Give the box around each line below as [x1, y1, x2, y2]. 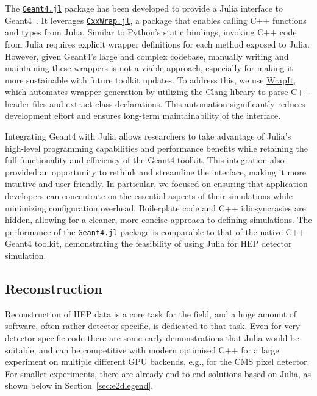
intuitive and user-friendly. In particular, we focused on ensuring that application [5, 177, 308, 190]
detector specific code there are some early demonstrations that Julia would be [5, 331, 299, 344]
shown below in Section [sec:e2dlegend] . [5, 379, 154, 392]
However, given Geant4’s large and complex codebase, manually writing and [5, 49, 289, 62]
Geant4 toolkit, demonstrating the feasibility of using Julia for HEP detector [5, 237, 292, 250]
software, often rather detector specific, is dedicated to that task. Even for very [5, 319, 301, 332]
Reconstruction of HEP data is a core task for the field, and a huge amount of [5, 307, 297, 320]
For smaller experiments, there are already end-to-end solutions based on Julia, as [5, 367, 311, 380]
